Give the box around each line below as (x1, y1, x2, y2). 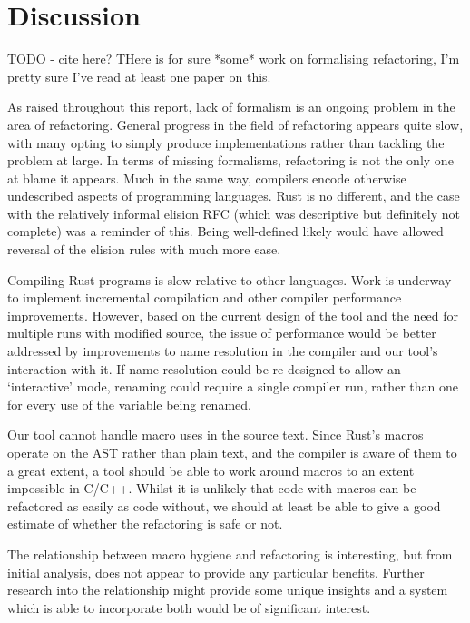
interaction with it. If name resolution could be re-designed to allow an (7, 359, 401, 378)
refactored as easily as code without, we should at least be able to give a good (7, 496, 441, 515)
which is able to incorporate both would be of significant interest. (7, 598, 371, 617)
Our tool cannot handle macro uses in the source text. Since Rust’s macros (7, 425, 424, 444)
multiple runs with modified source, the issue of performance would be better (7, 323, 436, 342)
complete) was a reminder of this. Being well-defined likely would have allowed (7, 222, 444, 241)
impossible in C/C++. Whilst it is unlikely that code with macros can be (7, 479, 416, 498)
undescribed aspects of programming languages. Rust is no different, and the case (7, 186, 460, 205)
